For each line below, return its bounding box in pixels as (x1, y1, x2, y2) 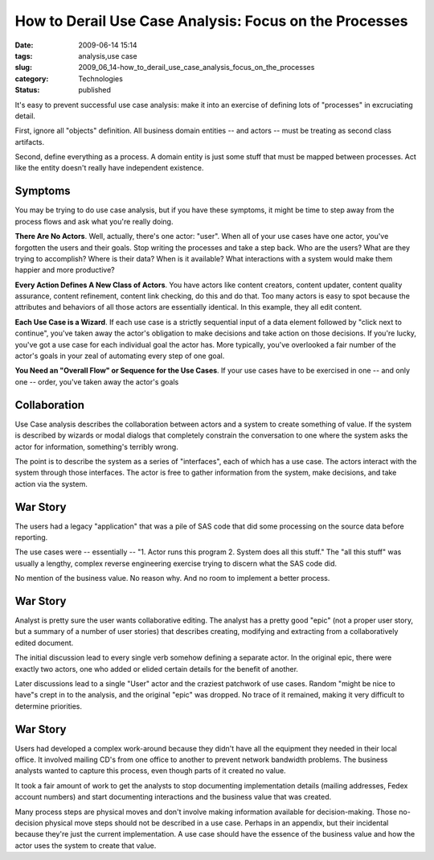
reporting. (14, 532, 48, 542)
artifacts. (14, 137, 45, 146)
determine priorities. (14, 701, 82, 711)
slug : (14, 63, 32, 72)
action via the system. (14, 479, 88, 488)
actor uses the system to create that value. (14, 841, 157, 850)
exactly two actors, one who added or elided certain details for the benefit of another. (14, 664, 299, 673)
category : (14, 73, 49, 84)
